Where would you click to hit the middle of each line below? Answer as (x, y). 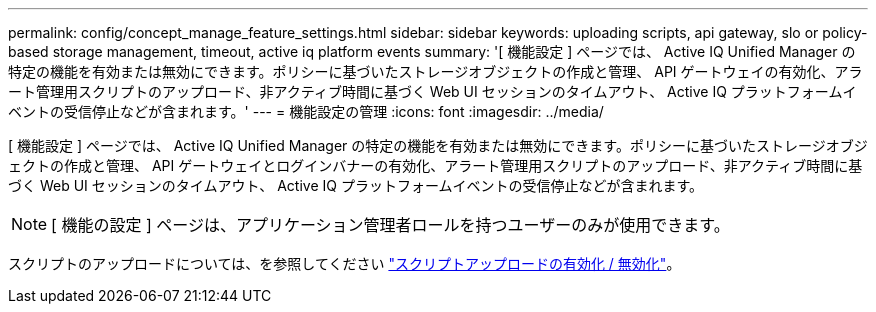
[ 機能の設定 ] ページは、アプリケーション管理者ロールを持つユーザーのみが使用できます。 (390, 225)
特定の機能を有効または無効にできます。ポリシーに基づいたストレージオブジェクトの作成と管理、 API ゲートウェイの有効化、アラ (435, 71)
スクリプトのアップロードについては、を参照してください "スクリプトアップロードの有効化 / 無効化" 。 (344, 263)
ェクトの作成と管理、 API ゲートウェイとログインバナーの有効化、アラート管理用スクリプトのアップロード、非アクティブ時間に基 (435, 165)
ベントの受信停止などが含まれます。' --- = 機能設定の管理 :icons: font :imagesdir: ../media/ (306, 111)
